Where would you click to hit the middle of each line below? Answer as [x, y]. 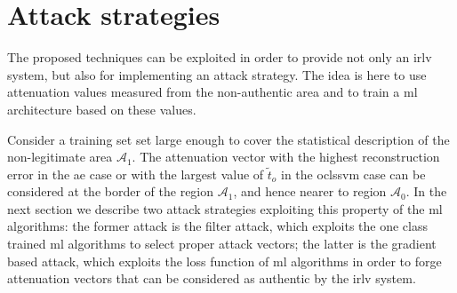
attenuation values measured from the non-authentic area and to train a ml [212, 92]
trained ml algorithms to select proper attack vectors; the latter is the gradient [222, 244]
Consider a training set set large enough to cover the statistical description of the [228, 139]
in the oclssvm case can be [353, 174]
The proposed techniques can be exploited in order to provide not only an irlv [220, 57]
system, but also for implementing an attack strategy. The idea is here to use [217, 74]
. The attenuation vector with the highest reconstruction [286, 157]
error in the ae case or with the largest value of [136, 174]
